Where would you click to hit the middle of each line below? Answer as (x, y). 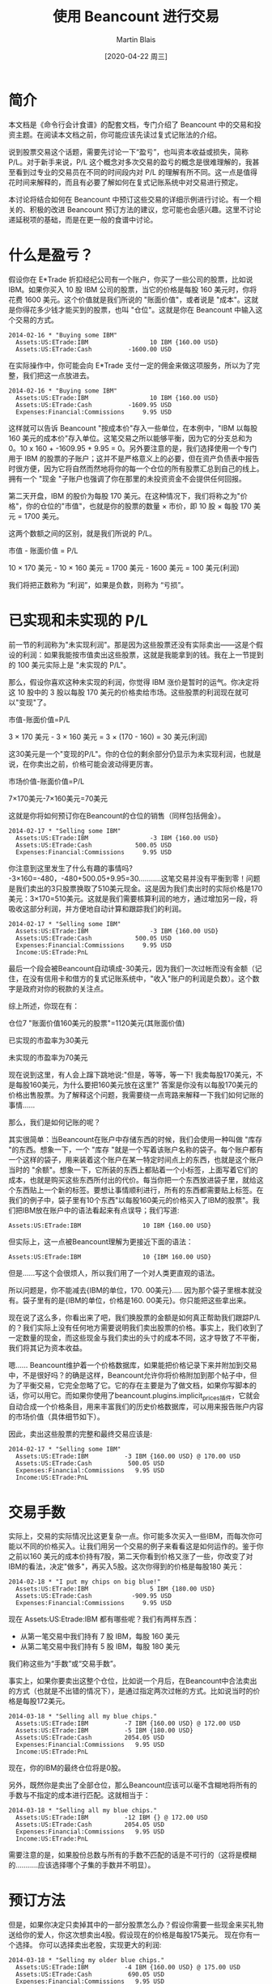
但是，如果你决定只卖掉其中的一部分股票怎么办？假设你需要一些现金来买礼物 (136, 1925)
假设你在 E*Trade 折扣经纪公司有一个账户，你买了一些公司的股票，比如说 (131, 279)
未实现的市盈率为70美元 (48, 1057)
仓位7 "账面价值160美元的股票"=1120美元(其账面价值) (97, 1023)
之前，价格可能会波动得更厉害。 (104, 764)
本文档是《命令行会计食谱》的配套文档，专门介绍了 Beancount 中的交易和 (131, 124)
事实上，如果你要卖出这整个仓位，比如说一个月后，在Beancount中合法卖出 (133, 1681)
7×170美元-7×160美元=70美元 (58, 798)
